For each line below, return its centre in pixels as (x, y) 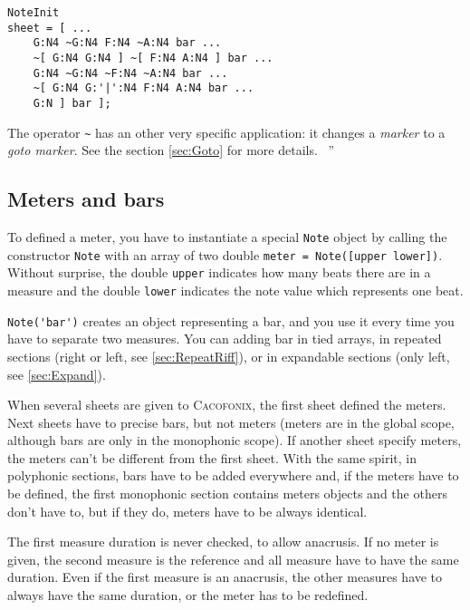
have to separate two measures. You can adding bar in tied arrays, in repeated (225, 339)
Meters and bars (86, 199)
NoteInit (34, 13)
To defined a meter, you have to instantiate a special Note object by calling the (227, 237)
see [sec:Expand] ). (57, 374)
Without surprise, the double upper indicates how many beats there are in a (219, 272)
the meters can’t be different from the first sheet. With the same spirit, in (212, 457)
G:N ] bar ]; (72, 103)
